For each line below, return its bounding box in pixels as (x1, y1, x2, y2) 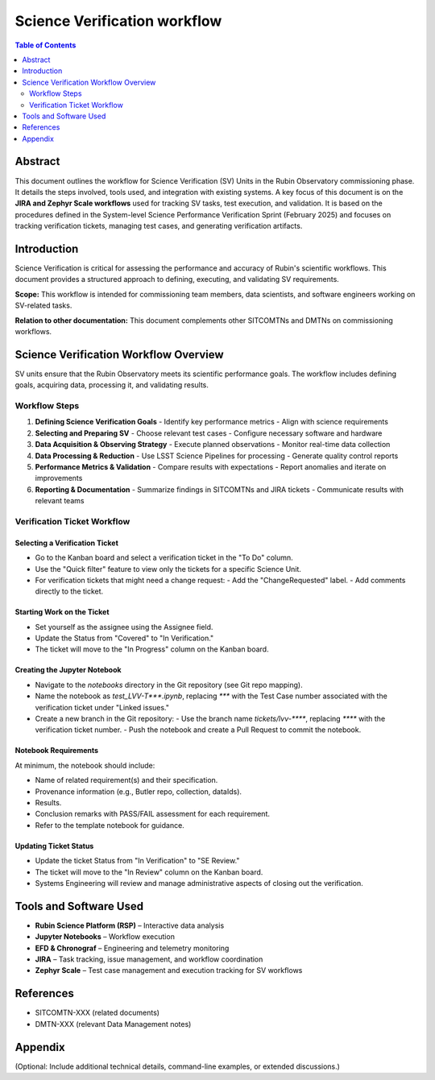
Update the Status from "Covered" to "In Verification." (35, 633, 214, 643)
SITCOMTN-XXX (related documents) (35, 1008, 160, 1018)
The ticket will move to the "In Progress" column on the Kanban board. (35, 644, 269, 654)
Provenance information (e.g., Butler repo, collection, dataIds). (35, 786, 242, 797)
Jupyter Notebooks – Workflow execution (35, 932, 175, 941)
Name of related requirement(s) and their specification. (35, 776, 218, 785)
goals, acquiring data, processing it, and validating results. (14, 380, 209, 390)
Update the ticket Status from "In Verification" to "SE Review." (35, 856, 240, 866)
